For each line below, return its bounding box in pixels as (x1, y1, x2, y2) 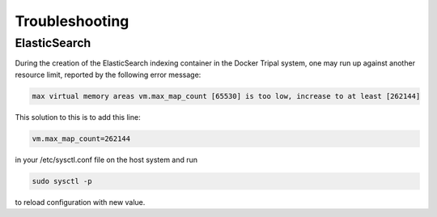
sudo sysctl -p (32, 177, 92, 185)
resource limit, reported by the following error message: (15, 70, 202, 79)
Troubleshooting (15, 12, 129, 30)
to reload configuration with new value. (15, 197, 146, 206)
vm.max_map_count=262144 (32, 134, 131, 143)
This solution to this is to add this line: (15, 112, 141, 121)
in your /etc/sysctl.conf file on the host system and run (15, 155, 198, 164)
